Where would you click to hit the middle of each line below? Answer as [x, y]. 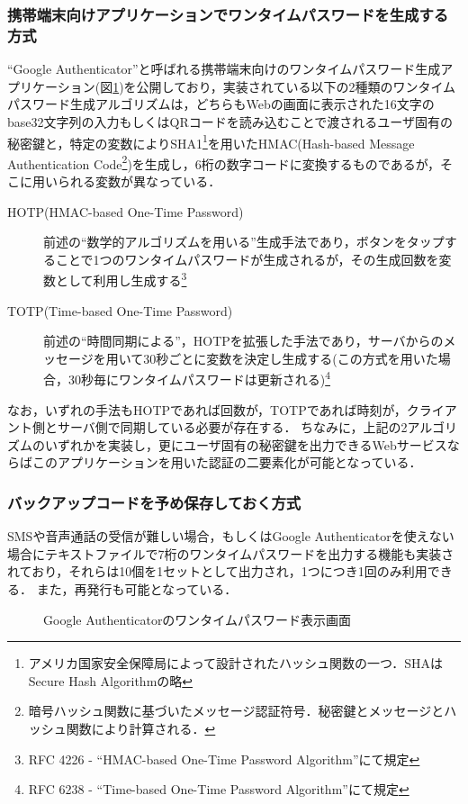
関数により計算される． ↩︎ [141, 729]
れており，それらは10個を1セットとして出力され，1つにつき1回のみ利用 [217, 571]
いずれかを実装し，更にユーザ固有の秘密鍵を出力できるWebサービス [246, 444]
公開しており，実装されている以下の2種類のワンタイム [296, 86]
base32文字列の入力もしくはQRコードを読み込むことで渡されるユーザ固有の [230, 121]
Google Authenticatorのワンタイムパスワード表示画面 [198, 619]
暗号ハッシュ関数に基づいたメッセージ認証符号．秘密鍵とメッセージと [236, 711]
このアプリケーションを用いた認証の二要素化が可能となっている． [227, 462]
